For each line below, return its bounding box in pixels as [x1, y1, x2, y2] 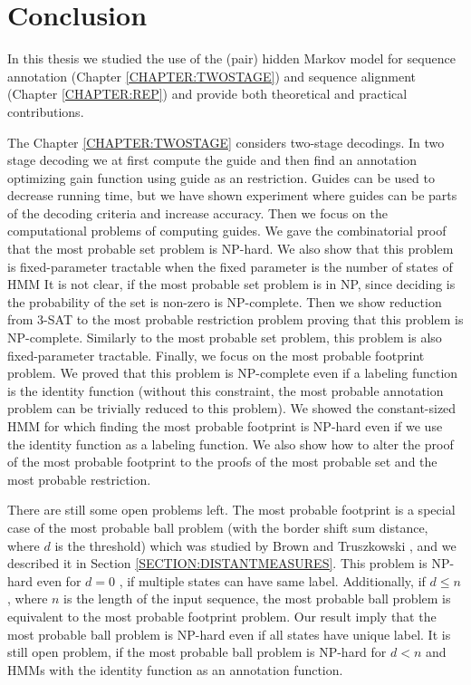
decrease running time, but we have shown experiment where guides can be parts [7, 186, 457, 205]
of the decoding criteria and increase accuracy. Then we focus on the [7, 203, 388, 222]
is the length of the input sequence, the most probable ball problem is [63, 589, 451, 608]
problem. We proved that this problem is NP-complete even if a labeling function [7, 363, 458, 382]
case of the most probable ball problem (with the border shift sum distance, [7, 517, 428, 536]
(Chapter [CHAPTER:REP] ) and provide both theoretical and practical [7, 84, 408, 103]
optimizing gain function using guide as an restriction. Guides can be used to [7, 168, 435, 187]
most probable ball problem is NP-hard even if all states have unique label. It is [7, 624, 451, 643]
